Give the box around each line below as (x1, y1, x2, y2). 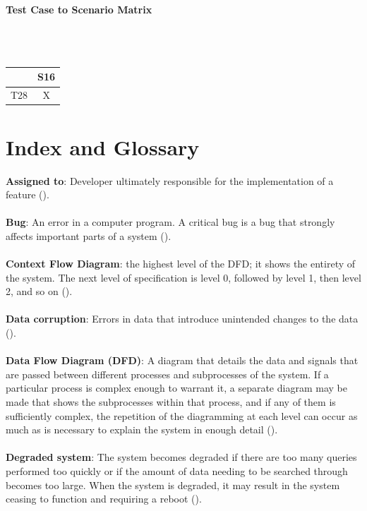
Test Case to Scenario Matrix (6, 1, 152, 16)
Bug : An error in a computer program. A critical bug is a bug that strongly (6, 215, 335, 229)
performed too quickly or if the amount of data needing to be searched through (6, 464, 348, 479)
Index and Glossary (6, 132, 200, 161)
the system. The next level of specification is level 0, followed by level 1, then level (6, 270, 361, 284)
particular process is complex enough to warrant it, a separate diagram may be (6, 380, 347, 395)
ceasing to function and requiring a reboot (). (6, 491, 202, 506)
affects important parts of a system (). (6, 228, 172, 243)
